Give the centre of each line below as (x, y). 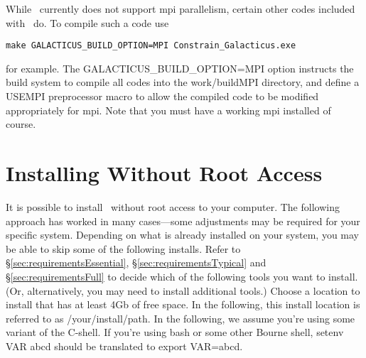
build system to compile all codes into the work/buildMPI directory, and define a (183, 82)
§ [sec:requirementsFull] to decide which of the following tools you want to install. (182, 276)
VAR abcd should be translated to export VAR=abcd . (124, 346)
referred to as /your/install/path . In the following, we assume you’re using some (181, 318)
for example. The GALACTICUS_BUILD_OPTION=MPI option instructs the (180, 68)
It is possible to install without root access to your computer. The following (173, 206)
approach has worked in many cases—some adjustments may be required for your (183, 221)
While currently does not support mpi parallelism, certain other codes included (181, 9)
